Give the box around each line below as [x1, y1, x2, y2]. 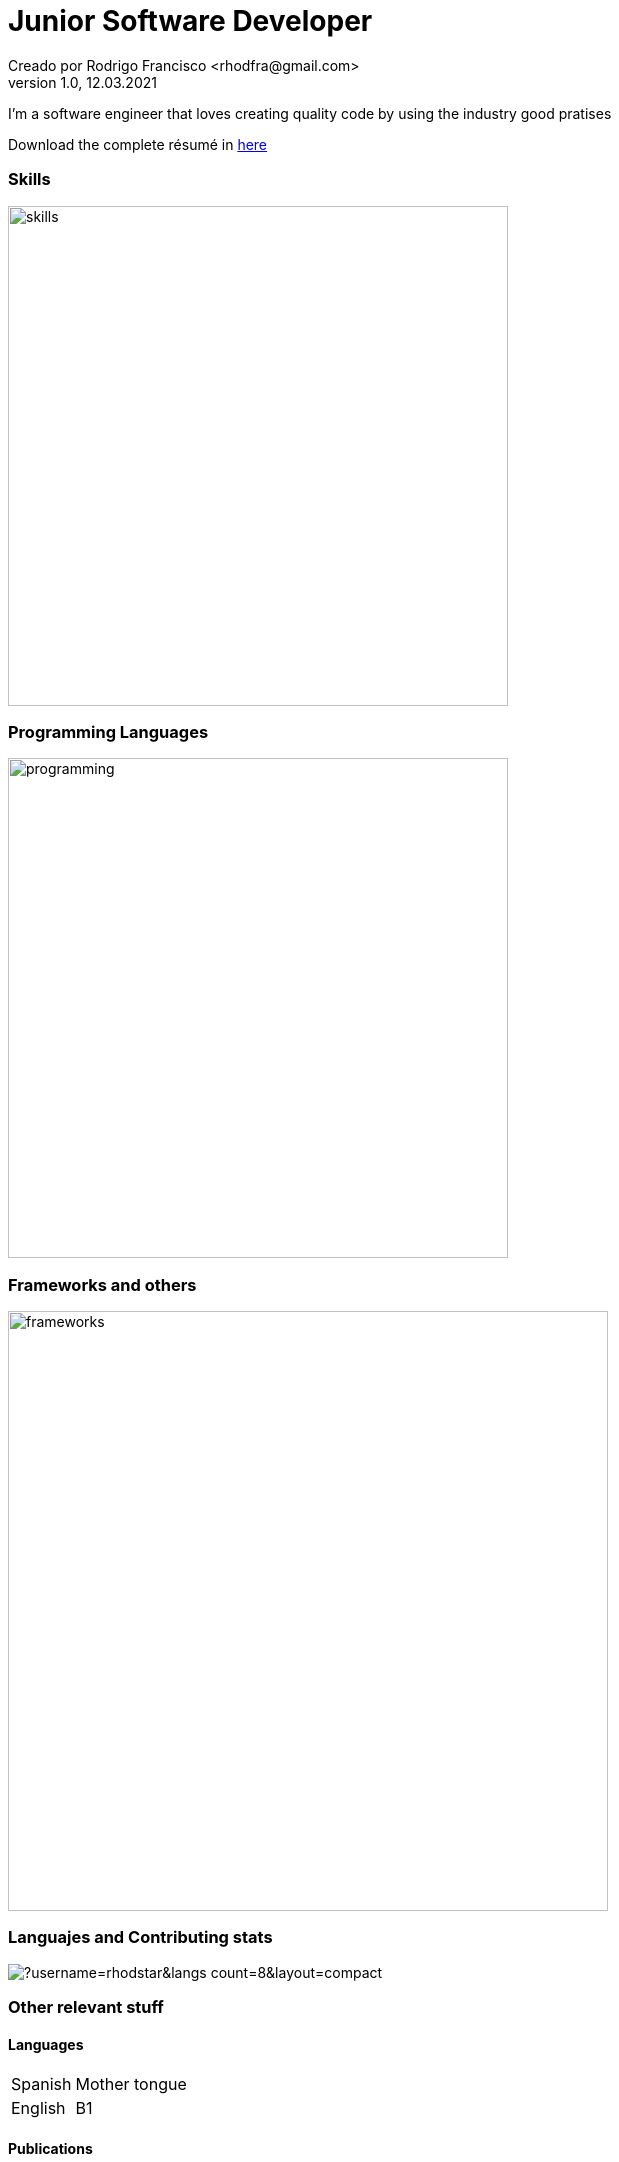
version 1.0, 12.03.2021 [8, 73, 157, 91]
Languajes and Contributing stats [8, 1927, 273, 1948]
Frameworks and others [8, 1274, 197, 1295]
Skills [8, 169, 51, 190]
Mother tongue [75, 2074, 187, 2095]
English [11, 2098, 66, 2119]
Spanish [11, 2074, 72, 2095]
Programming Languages [8, 721, 209, 742]
